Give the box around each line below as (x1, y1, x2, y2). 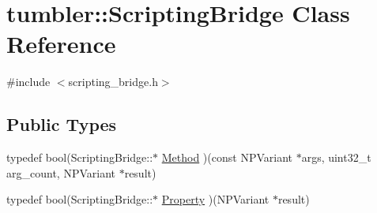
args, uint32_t (301, 149, 371, 166)
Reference (6, 28, 116, 60)
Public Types (6, 112, 117, 136)
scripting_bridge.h (68, 73, 158, 90)
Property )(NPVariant (161, 191, 270, 207)
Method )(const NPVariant (161, 149, 292, 166)
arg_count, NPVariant (6, 164, 115, 181)
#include (6, 73, 51, 90)
